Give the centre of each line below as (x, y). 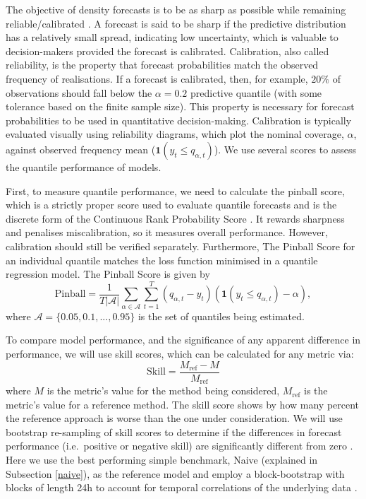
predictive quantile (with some (256, 92)
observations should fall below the (79, 92)
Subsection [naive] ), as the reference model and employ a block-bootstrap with (175, 473)
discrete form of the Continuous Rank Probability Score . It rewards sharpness (175, 218)
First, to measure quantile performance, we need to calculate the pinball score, (175, 190)
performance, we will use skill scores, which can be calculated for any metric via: (180, 353)
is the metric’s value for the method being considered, (163, 391)
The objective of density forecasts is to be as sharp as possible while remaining (176, 9)
